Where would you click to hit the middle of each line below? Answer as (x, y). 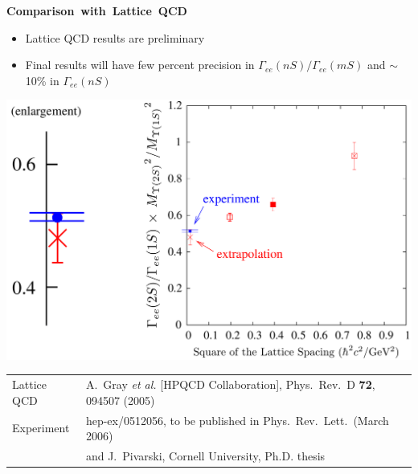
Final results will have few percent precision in (140, 65)
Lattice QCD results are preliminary (115, 37)
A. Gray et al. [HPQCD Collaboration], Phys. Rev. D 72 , (230, 384)
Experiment (41, 428)
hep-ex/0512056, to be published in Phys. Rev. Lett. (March (237, 420)
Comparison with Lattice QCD (97, 10)
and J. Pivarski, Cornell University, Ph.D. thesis (205, 455)
